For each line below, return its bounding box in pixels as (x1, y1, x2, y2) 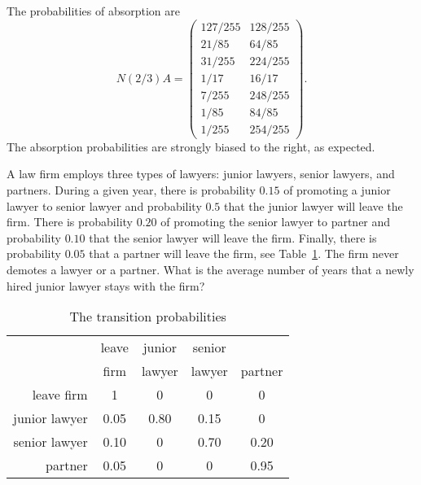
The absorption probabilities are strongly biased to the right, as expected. (7, 138, 375, 155)
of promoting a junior (283, 181, 391, 199)
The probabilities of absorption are (7, 2, 181, 19)
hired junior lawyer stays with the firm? (7, 277, 205, 294)
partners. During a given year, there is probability (7, 181, 256, 199)
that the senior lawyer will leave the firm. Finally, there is (89, 229, 377, 246)
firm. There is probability (7, 213, 133, 230)
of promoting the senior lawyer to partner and (160, 213, 391, 230)
